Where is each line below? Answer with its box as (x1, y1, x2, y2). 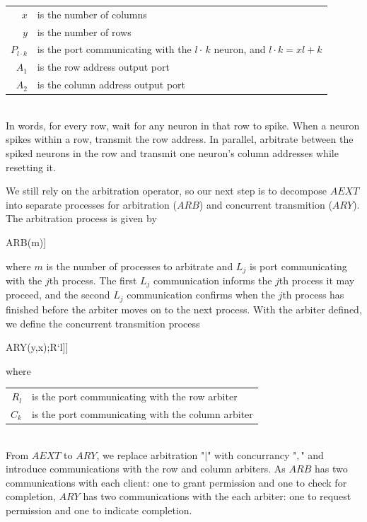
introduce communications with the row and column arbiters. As (6, 461, 286, 476)
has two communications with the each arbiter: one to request (83, 489, 351, 504)
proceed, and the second (6, 287, 110, 302)
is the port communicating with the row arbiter (31, 389, 238, 404)
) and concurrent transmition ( (199, 197, 332, 211)
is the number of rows (37, 24, 132, 39)
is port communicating (249, 258, 347, 273)
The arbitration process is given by (6, 211, 157, 226)
